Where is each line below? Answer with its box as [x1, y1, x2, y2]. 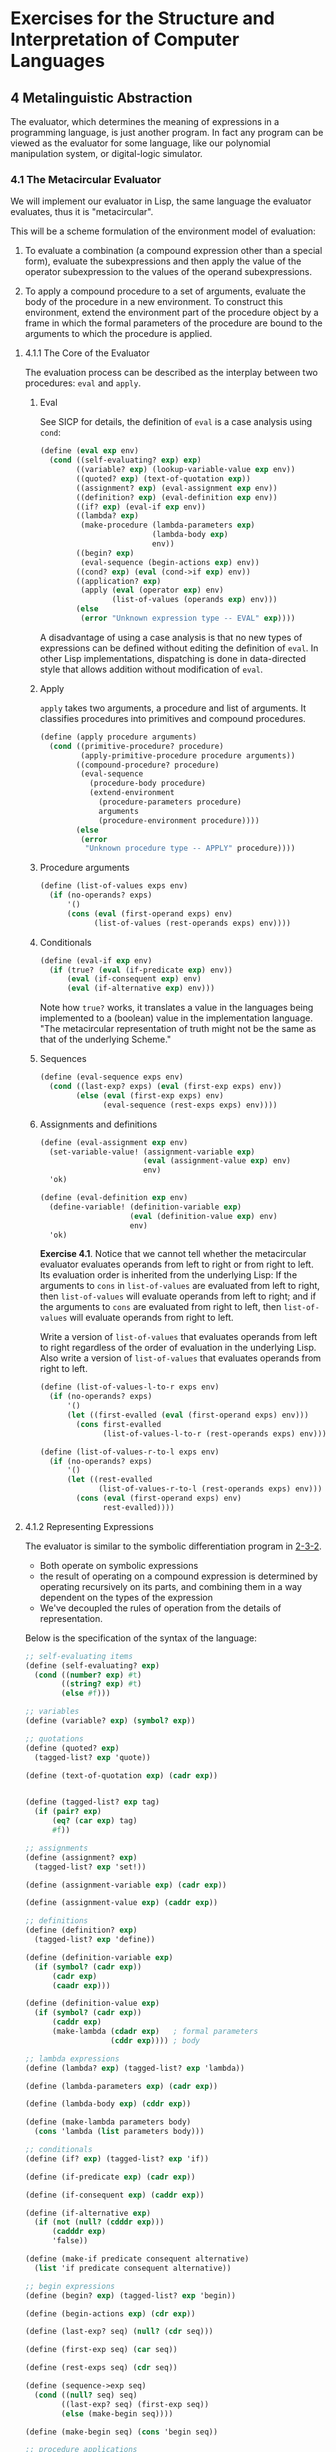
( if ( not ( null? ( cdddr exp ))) [34, 2217, 165, 2227]
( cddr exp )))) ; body [109, 2035, 201, 2046]
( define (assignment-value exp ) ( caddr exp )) [24, 1898, 218, 1908]
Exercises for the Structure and [10, 7, 275, 30]
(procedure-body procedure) [89, 778, 207, 789]
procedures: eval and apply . [24, 377, 142, 389]
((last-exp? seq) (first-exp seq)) [61, 2399, 210, 2409]
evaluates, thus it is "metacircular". [10, 206, 154, 218]
